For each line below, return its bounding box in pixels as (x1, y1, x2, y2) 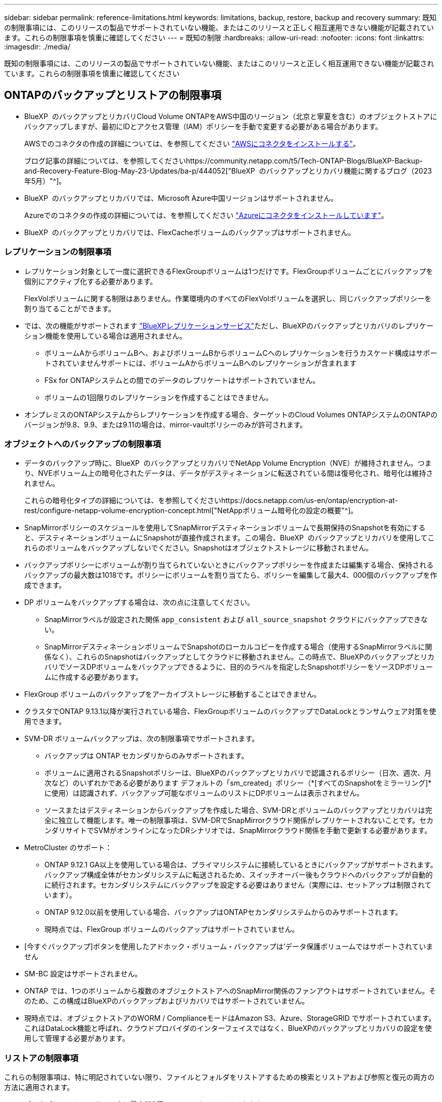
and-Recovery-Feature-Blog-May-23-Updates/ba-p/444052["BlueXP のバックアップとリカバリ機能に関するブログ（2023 (24, 166, 432, 175)
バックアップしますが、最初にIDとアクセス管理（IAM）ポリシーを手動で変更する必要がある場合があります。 (24, 122, 382, 131)
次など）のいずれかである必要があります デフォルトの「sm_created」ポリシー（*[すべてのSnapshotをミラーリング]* (44, 779, 432, 788)
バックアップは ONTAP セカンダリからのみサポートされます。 (44, 751, 249, 760)
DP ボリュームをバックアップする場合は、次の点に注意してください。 (24, 598, 254, 607)
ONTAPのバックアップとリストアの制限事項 (4, 89, 222, 102)
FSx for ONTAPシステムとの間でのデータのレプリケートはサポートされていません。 (44, 375, 320, 384)
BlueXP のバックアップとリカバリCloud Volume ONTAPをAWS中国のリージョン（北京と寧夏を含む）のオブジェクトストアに (24, 112, 437, 121)
